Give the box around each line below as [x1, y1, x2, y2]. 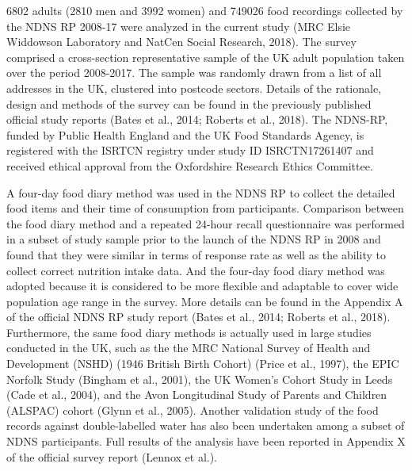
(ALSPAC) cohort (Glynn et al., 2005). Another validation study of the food [6, 401, 379, 418]
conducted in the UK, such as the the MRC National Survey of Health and [6, 339, 371, 356]
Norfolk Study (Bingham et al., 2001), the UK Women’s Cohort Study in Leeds [6, 370, 393, 387]
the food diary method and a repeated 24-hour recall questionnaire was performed [6, 215, 405, 232]
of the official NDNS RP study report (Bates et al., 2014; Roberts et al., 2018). [6, 308, 391, 325]
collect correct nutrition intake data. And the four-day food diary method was [6, 262, 385, 278]
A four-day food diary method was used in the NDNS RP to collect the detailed [6, 184, 395, 201]
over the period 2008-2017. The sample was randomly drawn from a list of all [6, 64, 382, 81]
